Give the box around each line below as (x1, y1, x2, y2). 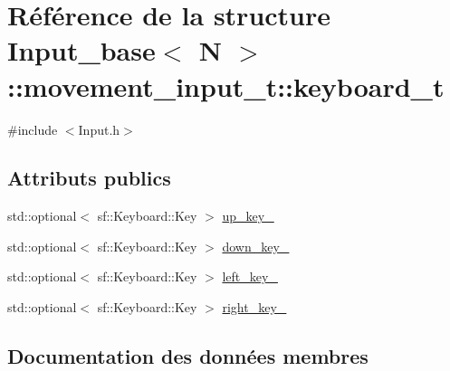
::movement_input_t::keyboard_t (7, 67, 445, 104)
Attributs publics (7, 164, 171, 192)
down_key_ (222, 236, 290, 255)
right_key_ (222, 298, 287, 317)
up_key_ (222, 206, 274, 225)
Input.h (78, 119, 120, 138)
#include (7, 119, 58, 138)
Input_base (7, 32, 156, 69)
